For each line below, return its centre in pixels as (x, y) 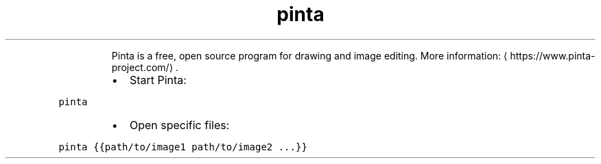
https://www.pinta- (553, 55)
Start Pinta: (158, 80)
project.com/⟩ (142, 67)
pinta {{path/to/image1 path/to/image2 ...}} (183, 147)
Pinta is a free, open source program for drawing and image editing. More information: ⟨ (309, 55)
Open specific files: (179, 125)
